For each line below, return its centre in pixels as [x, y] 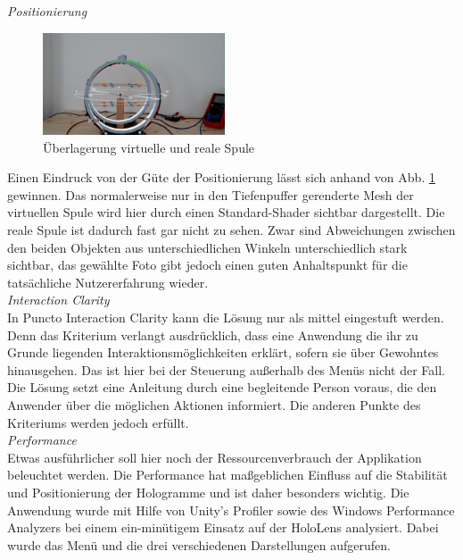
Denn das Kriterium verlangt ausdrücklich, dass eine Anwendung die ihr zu [213, 334]
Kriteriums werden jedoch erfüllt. [98, 422]
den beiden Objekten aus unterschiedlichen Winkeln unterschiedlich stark [207, 247]
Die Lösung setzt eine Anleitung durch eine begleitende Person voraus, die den [222, 387]
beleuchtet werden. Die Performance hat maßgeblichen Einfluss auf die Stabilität [227, 475]
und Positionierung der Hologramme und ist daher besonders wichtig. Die [208, 492]
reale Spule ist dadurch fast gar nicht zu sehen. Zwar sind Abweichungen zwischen [231, 230]
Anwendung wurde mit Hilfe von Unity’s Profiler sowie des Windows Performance [231, 510]
